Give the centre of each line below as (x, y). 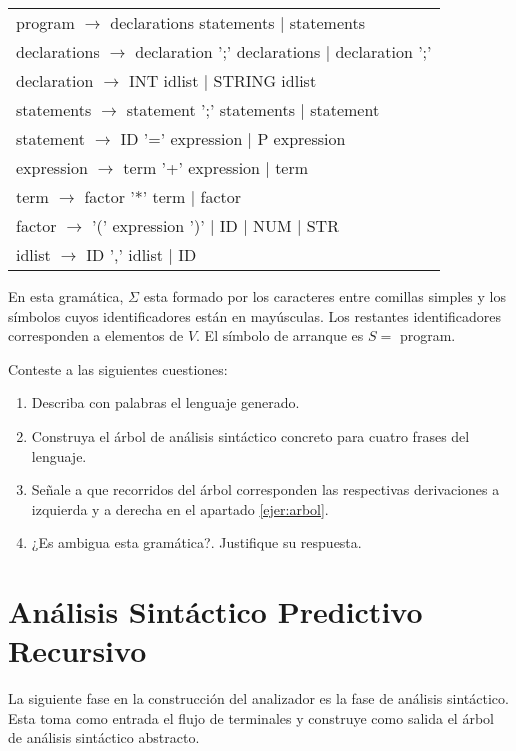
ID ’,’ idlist (125, 254)
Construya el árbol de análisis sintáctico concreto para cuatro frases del (250, 435)
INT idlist (163, 80)
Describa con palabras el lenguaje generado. (165, 402)
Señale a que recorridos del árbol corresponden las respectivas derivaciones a (265, 489)
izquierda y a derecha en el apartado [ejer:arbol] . (180, 508)
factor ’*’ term (135, 196)
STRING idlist (265, 80)
